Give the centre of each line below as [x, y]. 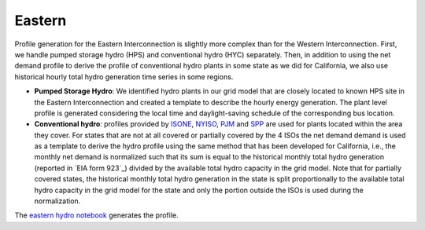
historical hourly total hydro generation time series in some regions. [124, 77]
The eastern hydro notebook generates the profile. [96, 215]
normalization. [57, 201]
